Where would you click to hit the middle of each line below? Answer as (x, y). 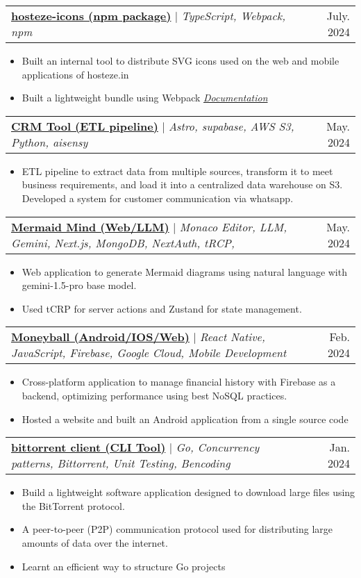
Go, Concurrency (218, 447)
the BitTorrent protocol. (73, 505)
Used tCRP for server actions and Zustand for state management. (162, 308)
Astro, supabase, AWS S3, (231, 126)
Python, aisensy (50, 142)
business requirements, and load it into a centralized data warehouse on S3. (182, 184)
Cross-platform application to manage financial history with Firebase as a (179, 382)
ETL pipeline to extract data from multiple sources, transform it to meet (177, 171)
